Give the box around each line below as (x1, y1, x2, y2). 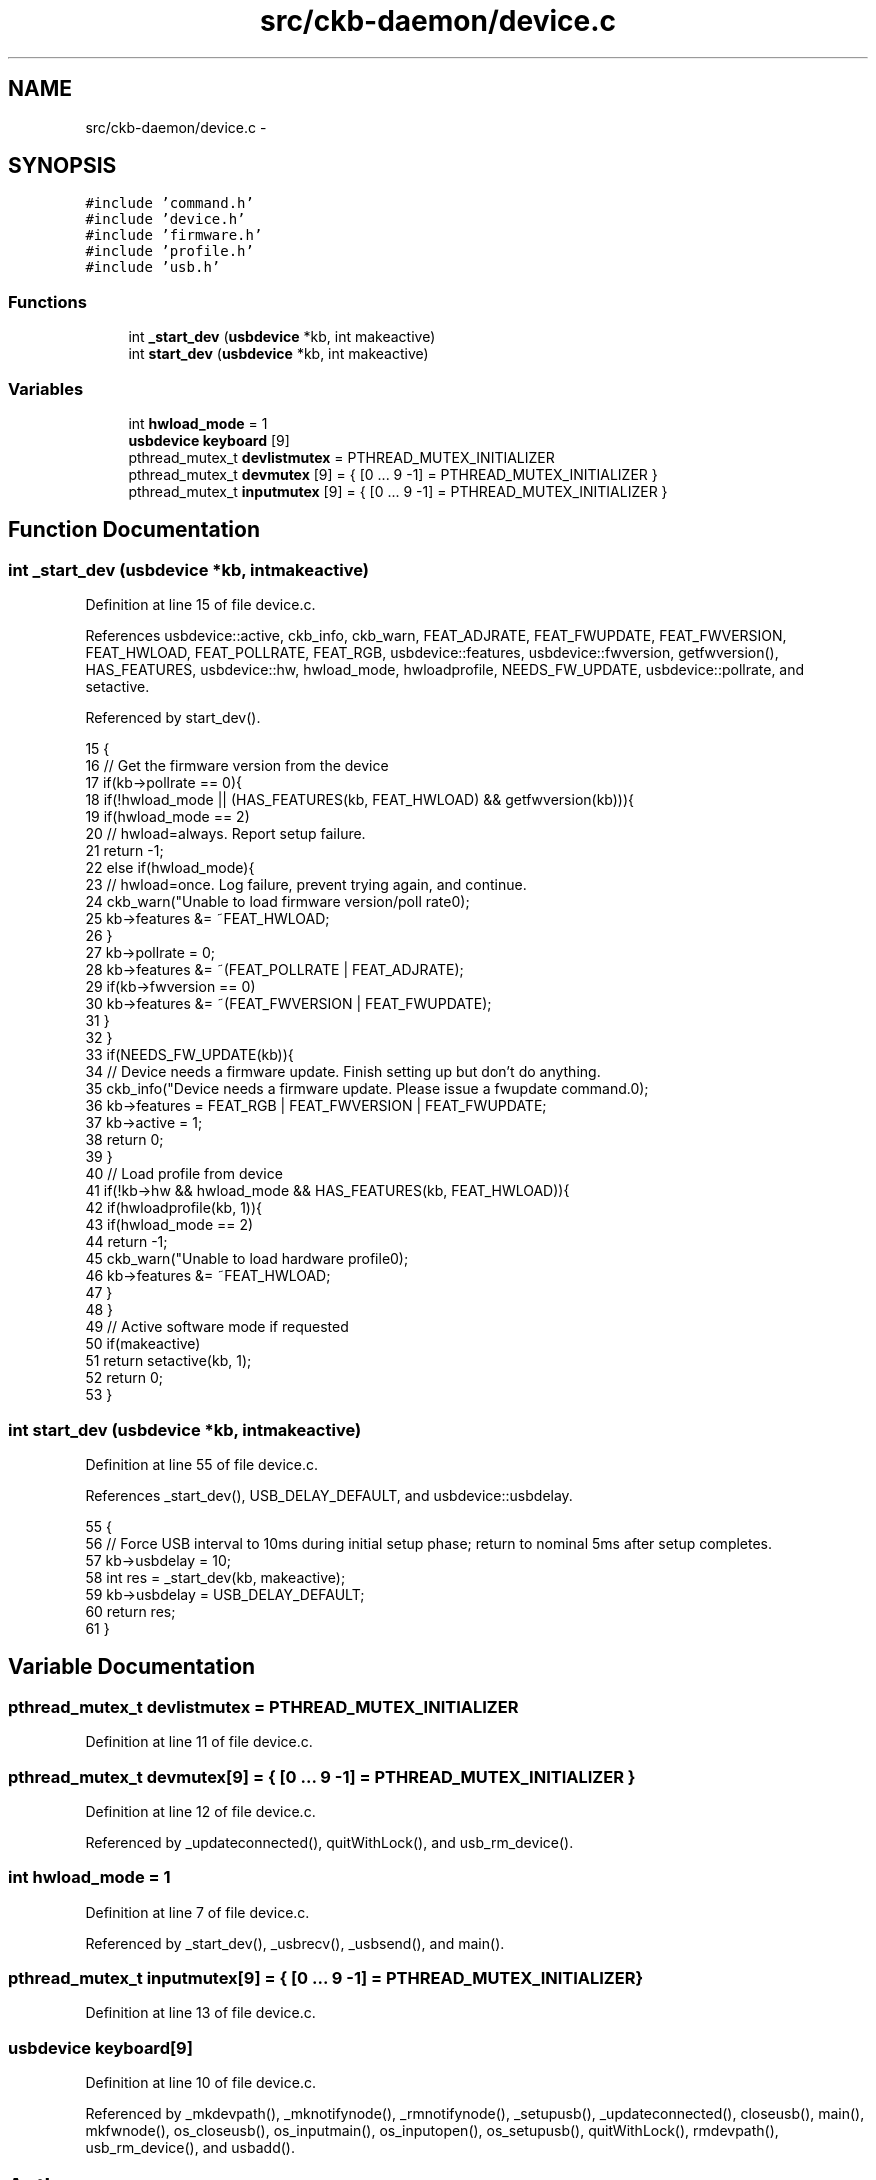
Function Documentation (8, 517, 260, 543)
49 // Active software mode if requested (85, 1318, 349, 1336)
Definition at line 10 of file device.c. (85, 2074, 316, 2092)
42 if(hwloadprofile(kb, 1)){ (85, 1199, 263, 1217)
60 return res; (85, 1602, 176, 1620)
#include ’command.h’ (85, 195, 254, 212)
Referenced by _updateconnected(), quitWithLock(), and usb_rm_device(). (85, 1833, 574, 1851)
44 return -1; (85, 1233, 168, 1251)
